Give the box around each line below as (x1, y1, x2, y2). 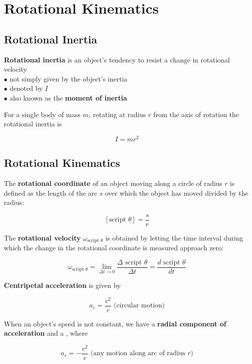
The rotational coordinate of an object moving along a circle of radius (4, 178, 223, 188)
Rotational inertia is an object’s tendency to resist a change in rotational (4, 54, 230, 64)
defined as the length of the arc (4, 187, 98, 198)
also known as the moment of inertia (9, 92, 127, 102)
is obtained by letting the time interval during (105, 232, 243, 243)
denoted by (9, 83, 43, 93)
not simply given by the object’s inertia (9, 73, 127, 83)
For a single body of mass (4, 109, 81, 119)
